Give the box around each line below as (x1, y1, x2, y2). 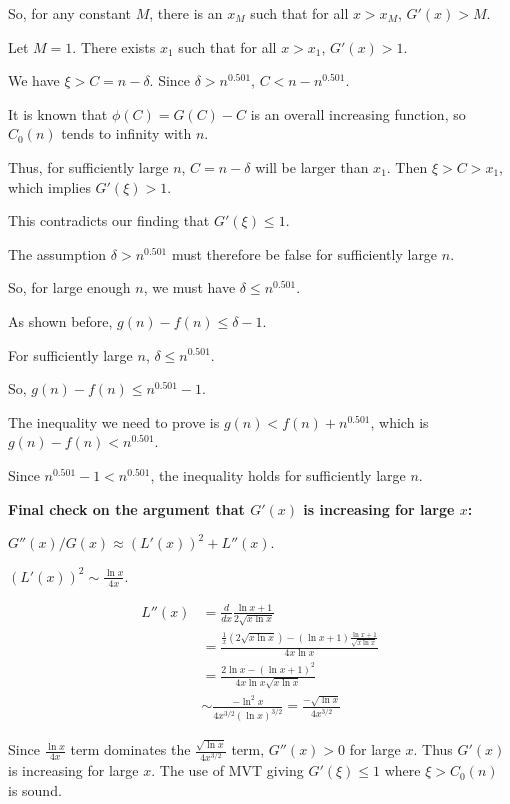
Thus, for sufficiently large (8, 156, 169, 177)
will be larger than (255, 156, 369, 177)
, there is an (149, 3, 223, 23)
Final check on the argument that (8, 498, 245, 519)
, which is (370, 411, 429, 432)
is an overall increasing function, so (250, 103, 466, 124)
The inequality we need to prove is (8, 411, 220, 432)
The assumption (8, 243, 107, 264)
